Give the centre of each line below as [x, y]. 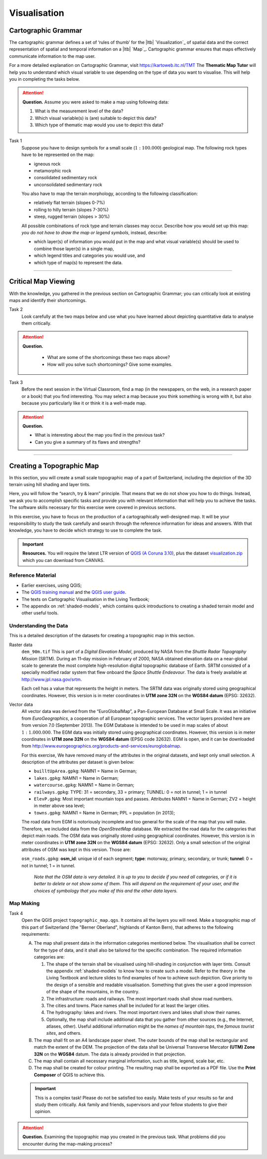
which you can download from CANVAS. [64, 560]
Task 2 [16, 309]
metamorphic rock [53, 170]
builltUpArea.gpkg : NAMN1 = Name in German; [85, 771]
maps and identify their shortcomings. [48, 300]
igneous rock [47, 164]
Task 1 [16, 141]
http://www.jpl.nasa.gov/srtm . [52, 679]
